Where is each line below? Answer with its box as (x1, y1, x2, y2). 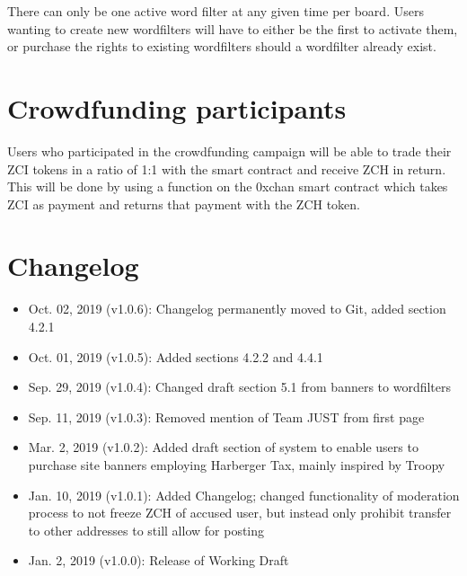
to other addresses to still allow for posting (28, 520, 265, 539)
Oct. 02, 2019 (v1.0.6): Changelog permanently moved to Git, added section (28, 299, 446, 318)
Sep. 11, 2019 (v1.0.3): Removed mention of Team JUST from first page (28, 407, 425, 426)
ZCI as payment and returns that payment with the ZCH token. (7, 194, 360, 213)
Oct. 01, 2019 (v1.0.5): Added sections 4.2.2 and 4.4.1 (28, 347, 323, 366)
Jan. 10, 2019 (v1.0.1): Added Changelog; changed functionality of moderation (28, 485, 460, 504)
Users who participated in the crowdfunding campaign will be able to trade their (7, 141, 452, 160)
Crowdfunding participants (7, 89, 347, 126)
